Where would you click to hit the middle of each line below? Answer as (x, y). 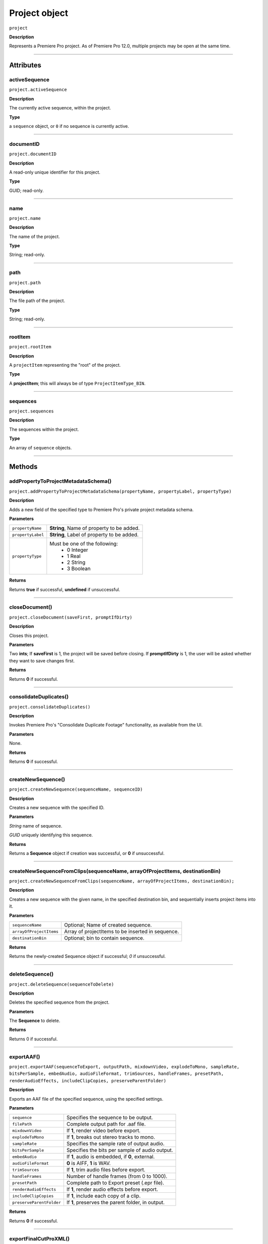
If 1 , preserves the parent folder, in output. (115, 1203)
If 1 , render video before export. (103, 1131)
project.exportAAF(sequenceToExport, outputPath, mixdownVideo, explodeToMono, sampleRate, (124, 1067)
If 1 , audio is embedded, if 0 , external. (110, 1157)
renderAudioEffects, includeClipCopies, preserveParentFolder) (88, 1081)
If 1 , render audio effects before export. (112, 1189)
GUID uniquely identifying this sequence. (51, 835)
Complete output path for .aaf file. (106, 1124)
